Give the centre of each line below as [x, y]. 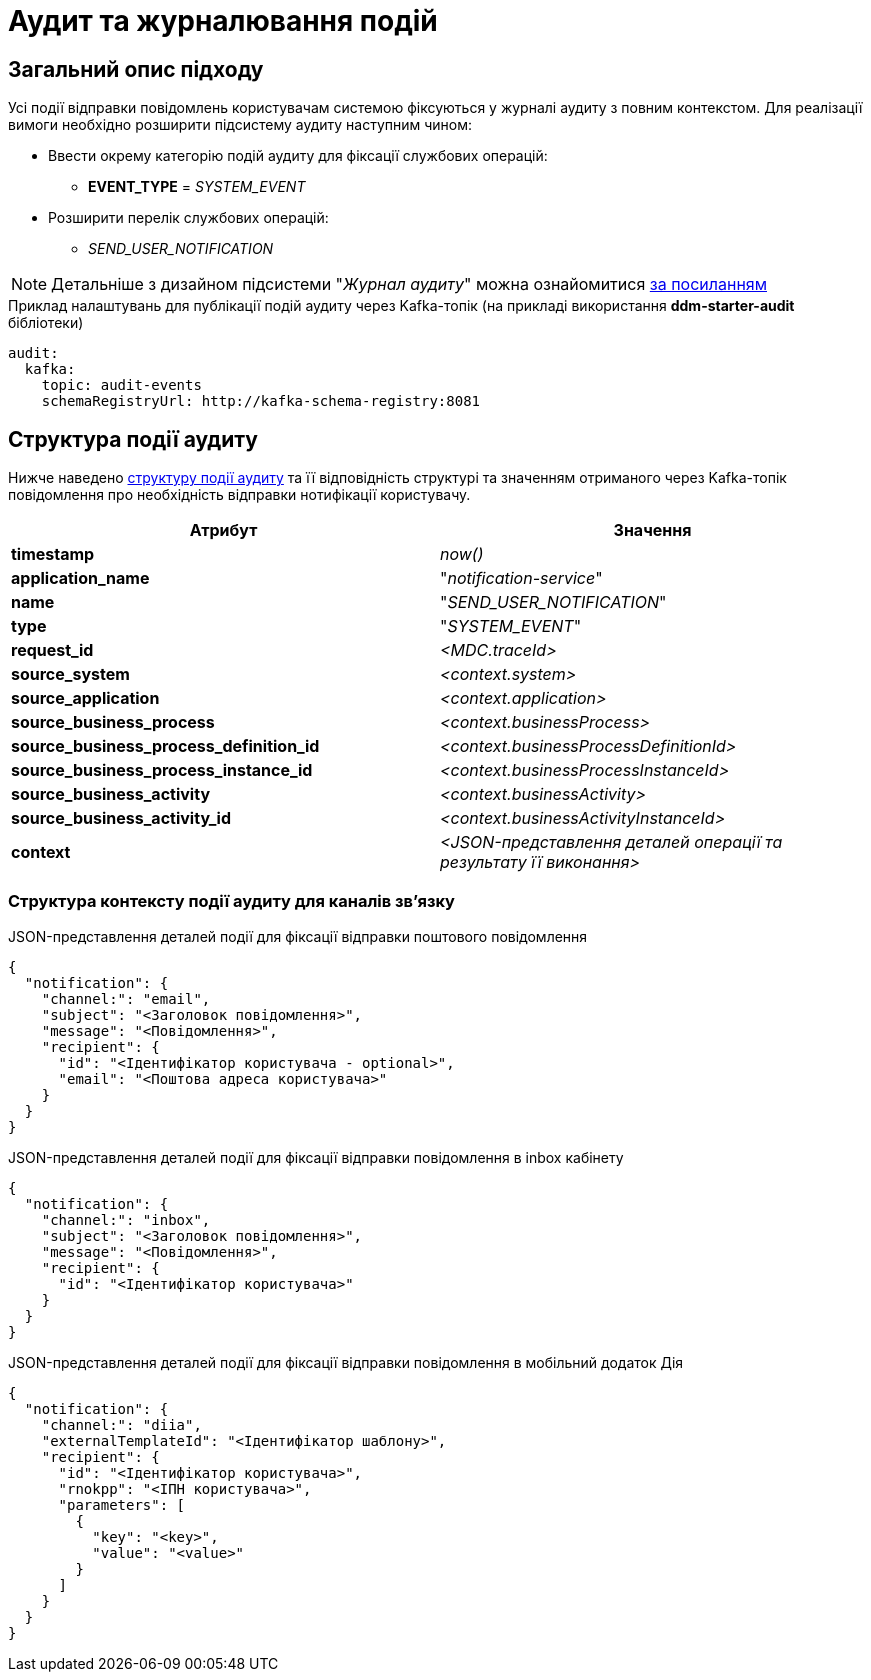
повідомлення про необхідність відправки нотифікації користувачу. [239, 495]
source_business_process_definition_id [165, 746]
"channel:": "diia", [121, 1424]
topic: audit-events [121, 385]
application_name [80, 578]
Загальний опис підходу [136, 69]
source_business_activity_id [121, 818]
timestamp [53, 554]
